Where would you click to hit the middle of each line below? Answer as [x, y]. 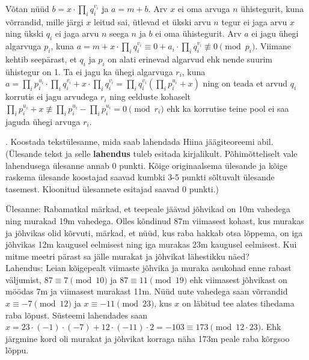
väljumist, [23, 279]
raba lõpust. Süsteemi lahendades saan [77, 315]
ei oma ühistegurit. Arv [198, 33]
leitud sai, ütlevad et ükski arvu [152, 21]
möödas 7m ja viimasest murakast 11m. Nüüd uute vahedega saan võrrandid [147, 291]
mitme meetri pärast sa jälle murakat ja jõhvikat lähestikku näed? [127, 256]
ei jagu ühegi [275, 33]
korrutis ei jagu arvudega [52, 96]
